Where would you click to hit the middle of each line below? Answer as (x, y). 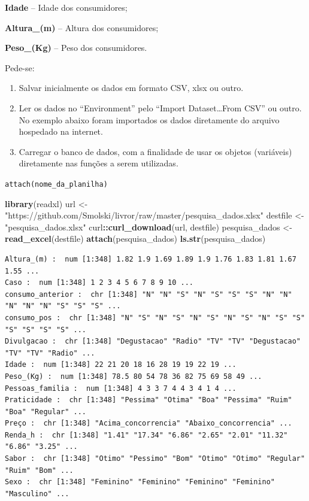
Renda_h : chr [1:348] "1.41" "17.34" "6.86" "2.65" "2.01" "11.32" (146, 435)
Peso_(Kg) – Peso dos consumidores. (76, 48)
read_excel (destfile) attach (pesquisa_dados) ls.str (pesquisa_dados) (135, 239)
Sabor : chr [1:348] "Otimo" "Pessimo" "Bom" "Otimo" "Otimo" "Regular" (155, 459)
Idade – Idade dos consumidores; (66, 7)
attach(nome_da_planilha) (56, 184)
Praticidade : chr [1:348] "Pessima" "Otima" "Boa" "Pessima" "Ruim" (149, 400)
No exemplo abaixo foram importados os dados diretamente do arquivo (149, 119)
